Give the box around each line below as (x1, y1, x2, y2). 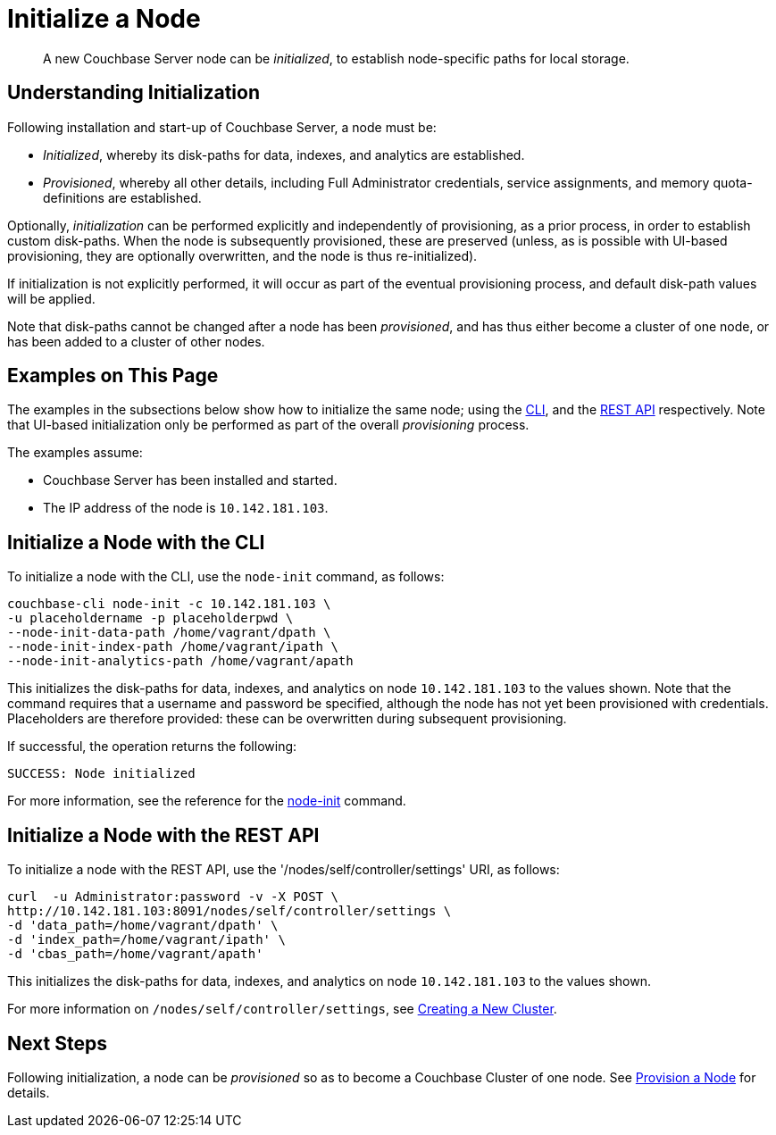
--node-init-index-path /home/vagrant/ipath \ (7, 639, 338, 655)
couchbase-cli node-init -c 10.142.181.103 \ (7, 597, 331, 612)
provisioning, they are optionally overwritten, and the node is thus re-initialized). (7, 247, 478, 263)
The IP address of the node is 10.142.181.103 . (43, 500, 329, 516)
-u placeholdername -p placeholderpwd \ (7, 611, 294, 626)
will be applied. (7, 290, 96, 306)
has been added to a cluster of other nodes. (7, 333, 265, 349)
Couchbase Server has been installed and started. (43, 472, 338, 488)
